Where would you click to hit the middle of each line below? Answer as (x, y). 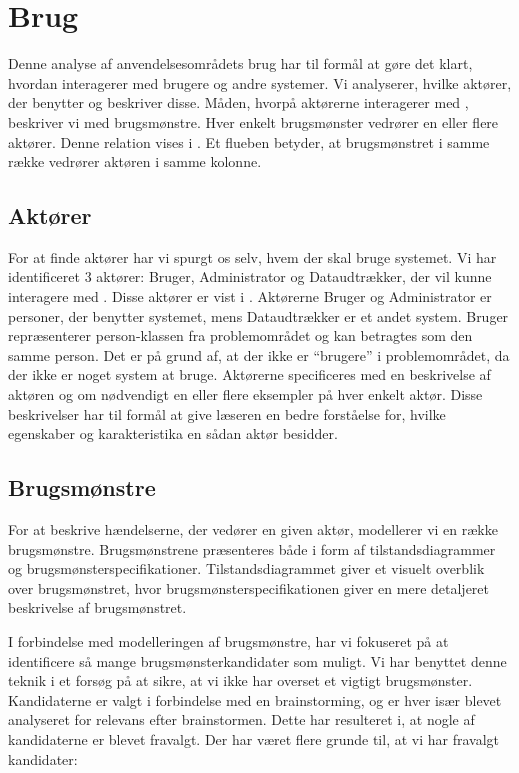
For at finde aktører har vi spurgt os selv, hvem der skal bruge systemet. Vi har (252, 256)
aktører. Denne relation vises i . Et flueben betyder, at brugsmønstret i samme (249, 141)
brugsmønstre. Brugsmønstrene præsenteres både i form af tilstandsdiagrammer (252, 548)
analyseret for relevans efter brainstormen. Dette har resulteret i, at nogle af (241, 719)
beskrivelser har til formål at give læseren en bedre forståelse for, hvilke (227, 413)
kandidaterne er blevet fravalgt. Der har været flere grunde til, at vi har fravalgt (254, 738)
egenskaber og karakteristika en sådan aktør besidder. (173, 433)
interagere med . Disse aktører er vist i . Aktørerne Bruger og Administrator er (250, 296)
